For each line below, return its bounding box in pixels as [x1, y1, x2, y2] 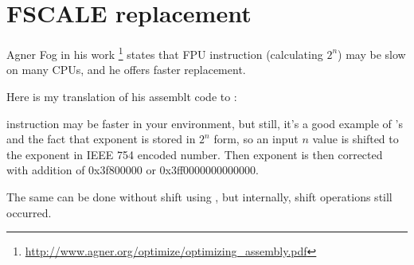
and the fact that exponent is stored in [6, 131, 196, 147]
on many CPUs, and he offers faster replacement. [6, 61, 246, 78]
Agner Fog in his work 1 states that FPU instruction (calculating [6, 44, 323, 62]
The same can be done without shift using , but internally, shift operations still [6, 188, 393, 205]
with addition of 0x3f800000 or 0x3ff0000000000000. [6, 162, 260, 178]
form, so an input [213, 131, 299, 147]
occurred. [6, 204, 52, 220]
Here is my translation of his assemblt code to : [6, 88, 237, 104]
